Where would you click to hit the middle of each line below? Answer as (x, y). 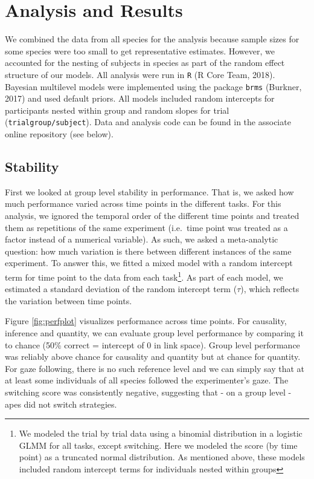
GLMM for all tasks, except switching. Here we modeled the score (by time (158, 445)
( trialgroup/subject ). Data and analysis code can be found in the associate (148, 122)
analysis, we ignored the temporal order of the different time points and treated (152, 216)
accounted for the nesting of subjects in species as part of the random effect (145, 63)
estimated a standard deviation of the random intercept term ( (121, 289)
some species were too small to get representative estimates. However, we (140, 51)
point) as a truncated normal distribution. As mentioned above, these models (162, 457)
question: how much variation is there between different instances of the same (148, 251)
